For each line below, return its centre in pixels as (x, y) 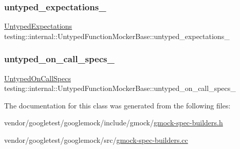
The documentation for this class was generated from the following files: (117, 105)
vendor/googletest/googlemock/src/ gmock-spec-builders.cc (96, 140)
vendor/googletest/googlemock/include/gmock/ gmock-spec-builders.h (114, 123)
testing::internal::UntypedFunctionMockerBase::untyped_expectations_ (117, 36)
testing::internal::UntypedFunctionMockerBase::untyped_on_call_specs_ (120, 88)
